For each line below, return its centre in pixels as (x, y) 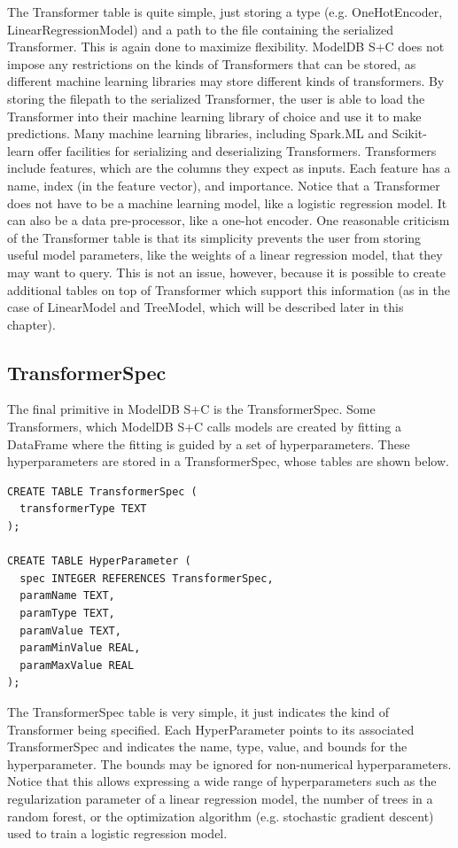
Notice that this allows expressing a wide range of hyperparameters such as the (222, 781)
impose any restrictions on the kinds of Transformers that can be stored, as (212, 63)
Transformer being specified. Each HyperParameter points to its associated (211, 729)
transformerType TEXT (83, 509)
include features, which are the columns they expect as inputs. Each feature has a (229, 168)
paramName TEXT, (67, 596)
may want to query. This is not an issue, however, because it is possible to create (226, 272)
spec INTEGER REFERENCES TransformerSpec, (147, 578)
